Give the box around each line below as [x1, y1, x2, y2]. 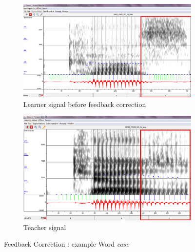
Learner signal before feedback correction [23, 99, 146, 109]
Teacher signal [23, 222, 66, 232]
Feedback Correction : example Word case [4, 238, 129, 249]
